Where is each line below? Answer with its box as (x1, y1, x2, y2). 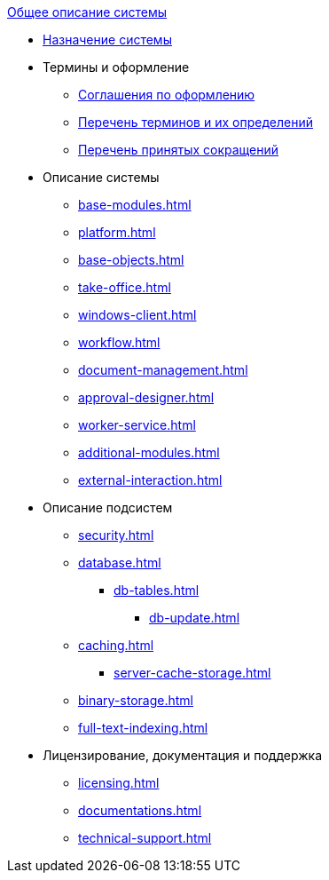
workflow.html (78, 335, 161, 350)
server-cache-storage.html (114, 665, 271, 680)
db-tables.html (114, 583, 200, 598)
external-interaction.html (78, 472, 223, 488)
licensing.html (78, 775, 160, 790)
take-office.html (78, 280, 171, 295)
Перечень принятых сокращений (78, 142, 279, 157)
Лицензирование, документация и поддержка (43, 748, 323, 763)
